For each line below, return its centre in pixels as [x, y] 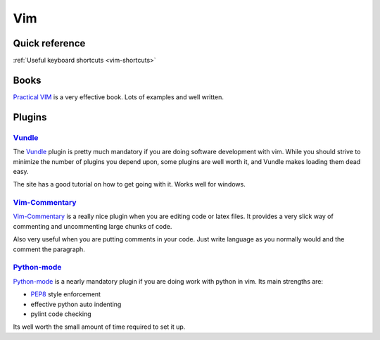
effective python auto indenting [76, 304]
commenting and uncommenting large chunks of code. [93, 226]
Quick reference [49, 43]
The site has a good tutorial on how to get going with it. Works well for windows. [129, 184]
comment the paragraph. [49, 249]
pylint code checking [61, 314]
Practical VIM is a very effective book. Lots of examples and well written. [119, 97]
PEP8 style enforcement [66, 294]
